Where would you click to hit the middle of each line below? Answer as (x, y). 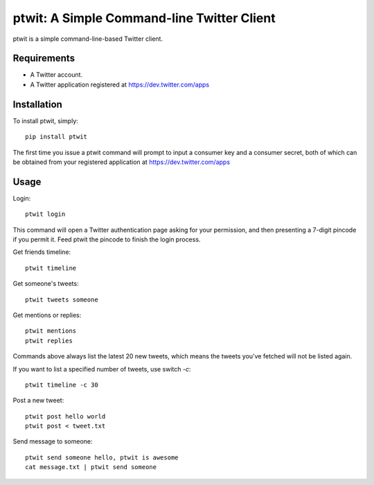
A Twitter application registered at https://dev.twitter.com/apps (120, 84)
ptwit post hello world (65, 416)
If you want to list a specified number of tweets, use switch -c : (102, 369)
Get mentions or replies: (47, 315)
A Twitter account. (56, 75)
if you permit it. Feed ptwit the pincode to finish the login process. (107, 239)
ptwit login (45, 214)
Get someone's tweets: (46, 284)
